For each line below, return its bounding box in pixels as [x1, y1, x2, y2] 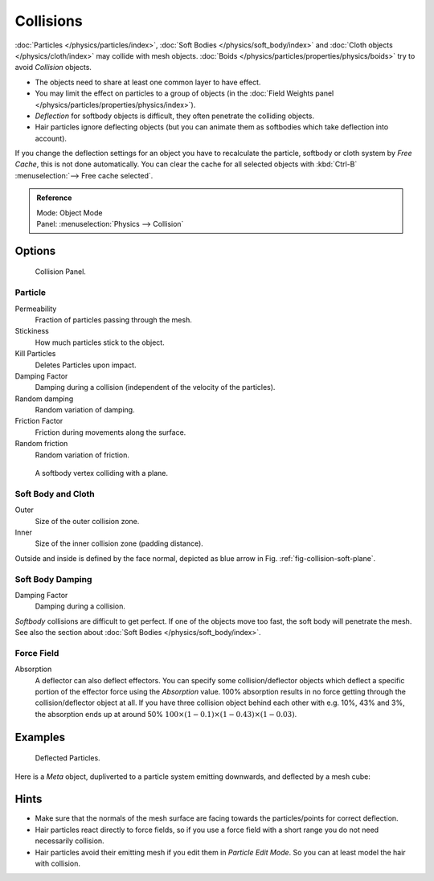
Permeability [14, 304, 57, 313]
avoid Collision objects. [14, 63, 92, 72]
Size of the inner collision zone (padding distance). [35, 539, 204, 548]
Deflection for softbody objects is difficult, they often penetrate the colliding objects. [35, 111, 315, 121]
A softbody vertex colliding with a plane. [35, 469, 169, 478]
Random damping [14, 394, 74, 404]
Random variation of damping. [35, 405, 136, 415]
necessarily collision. [35, 836, 104, 846]
